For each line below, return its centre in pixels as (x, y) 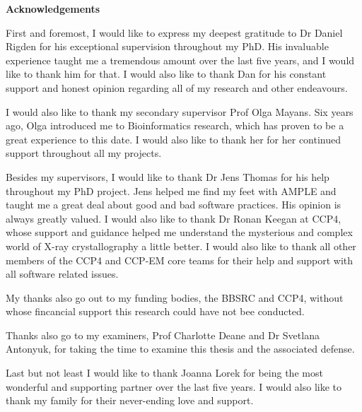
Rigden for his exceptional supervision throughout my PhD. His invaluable (167, 46)
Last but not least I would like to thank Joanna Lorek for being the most (164, 373)
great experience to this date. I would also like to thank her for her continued (174, 139)
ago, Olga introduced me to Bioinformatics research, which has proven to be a (175, 125)
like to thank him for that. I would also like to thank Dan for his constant (166, 74)
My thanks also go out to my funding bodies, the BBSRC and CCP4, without (175, 297)
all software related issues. (62, 274)
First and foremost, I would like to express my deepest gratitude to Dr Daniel (174, 32)
